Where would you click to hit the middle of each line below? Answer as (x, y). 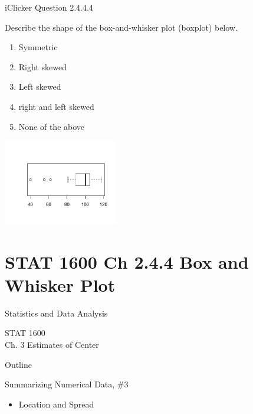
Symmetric (38, 47)
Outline (18, 364)
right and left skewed (56, 106)
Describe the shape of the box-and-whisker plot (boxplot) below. (121, 27)
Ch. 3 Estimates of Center (52, 344)
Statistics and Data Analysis (56, 313)
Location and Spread (56, 404)
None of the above (52, 126)
